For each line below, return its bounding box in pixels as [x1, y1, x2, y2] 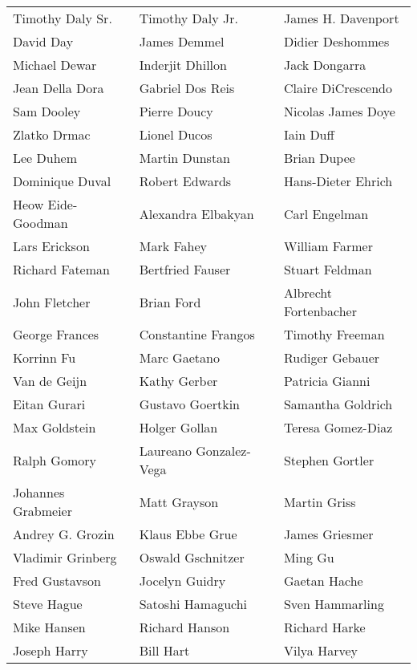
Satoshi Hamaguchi [139, 595, 248, 613]
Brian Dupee [283, 148, 355, 167]
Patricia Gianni [283, 372, 370, 390]
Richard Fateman [13, 260, 110, 278]
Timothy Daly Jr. [139, 9, 238, 27]
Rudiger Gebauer [283, 348, 380, 367]
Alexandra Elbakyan [139, 204, 254, 223]
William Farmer [283, 237, 373, 255]
